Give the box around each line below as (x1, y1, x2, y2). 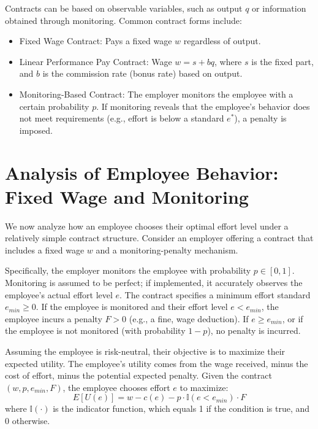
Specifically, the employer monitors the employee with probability (5, 264, 251, 277)
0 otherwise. (5, 414, 50, 427)
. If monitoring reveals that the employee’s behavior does (96, 99, 310, 112)
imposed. (19, 123, 53, 136)
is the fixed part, (251, 55, 314, 68)
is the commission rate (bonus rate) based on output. (42, 67, 243, 80)
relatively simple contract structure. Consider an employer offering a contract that (5, 231, 314, 244)
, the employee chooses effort (62, 381, 170, 393)
